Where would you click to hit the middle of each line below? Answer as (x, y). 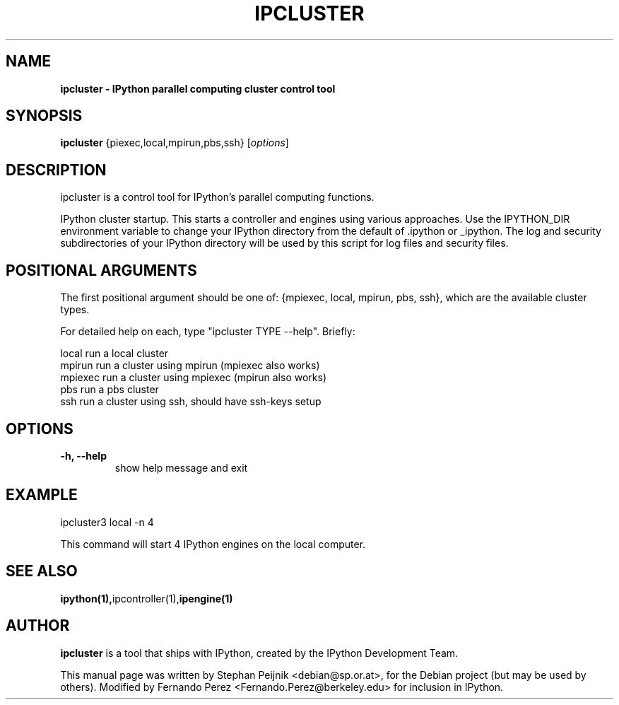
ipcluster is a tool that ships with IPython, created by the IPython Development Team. (259, 653)
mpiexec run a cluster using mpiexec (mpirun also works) (194, 378)
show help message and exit (181, 467)
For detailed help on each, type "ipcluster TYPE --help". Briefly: (208, 332)
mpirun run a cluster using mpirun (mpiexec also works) (190, 366)
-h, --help (83, 455)
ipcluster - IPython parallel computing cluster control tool (198, 88)
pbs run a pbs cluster (110, 390)
